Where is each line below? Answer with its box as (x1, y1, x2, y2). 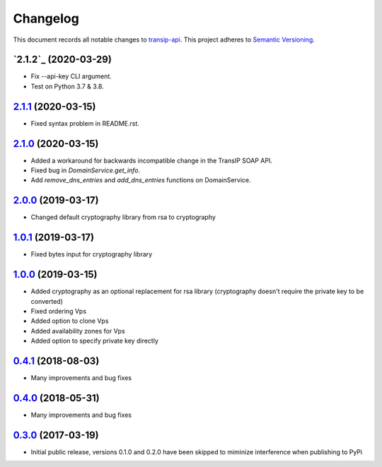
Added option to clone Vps (30, 317, 109, 325)
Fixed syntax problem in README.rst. (30, 119, 139, 127)
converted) (30, 297, 63, 305)
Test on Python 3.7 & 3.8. (30, 82, 104, 90)
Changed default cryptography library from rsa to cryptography (30, 213, 216, 222)
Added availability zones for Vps (30, 326, 125, 335)
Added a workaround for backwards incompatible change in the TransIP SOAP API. (30, 156, 272, 165)
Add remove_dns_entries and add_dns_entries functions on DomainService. (30, 176, 251, 184)
